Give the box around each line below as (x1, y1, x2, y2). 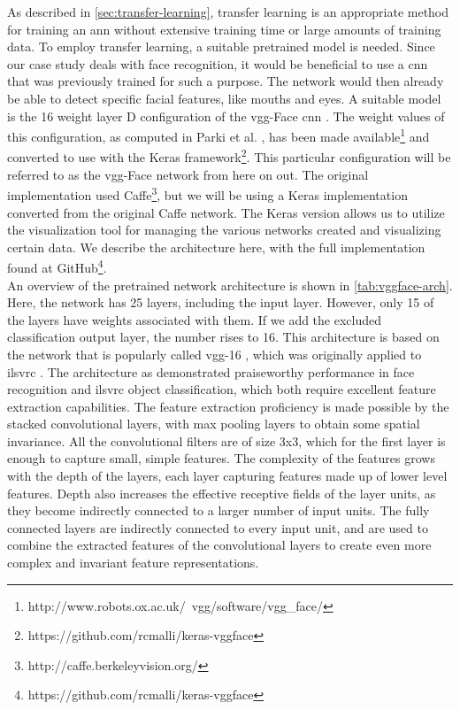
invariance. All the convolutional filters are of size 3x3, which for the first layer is (7, 431, 446, 450)
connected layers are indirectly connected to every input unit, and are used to (7, 518, 428, 536)
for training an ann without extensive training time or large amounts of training (7, 19, 441, 38)
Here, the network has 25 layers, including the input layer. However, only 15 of (7, 293, 434, 312)
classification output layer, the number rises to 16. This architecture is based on (7, 328, 440, 346)
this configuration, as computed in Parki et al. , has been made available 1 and (7, 125, 430, 145)
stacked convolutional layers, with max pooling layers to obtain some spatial (7, 414, 420, 433)
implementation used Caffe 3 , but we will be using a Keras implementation (7, 183, 408, 204)
